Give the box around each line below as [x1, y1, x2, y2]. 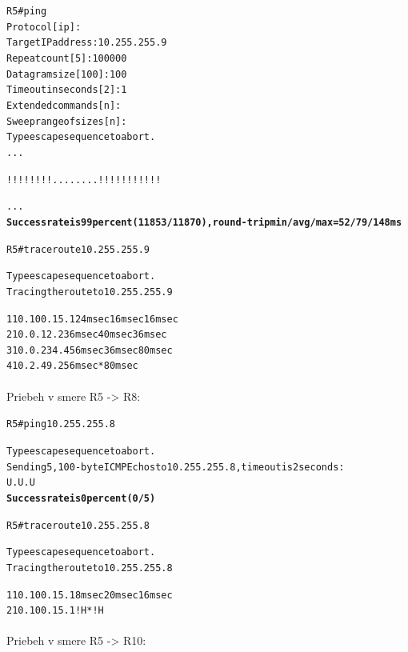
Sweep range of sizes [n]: [6, 115, 127, 127]
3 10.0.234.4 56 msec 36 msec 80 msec [6, 344, 173, 356]
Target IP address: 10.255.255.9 [6, 37, 167, 49]
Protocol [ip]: [6, 21, 82, 33]
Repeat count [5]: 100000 [6, 52, 127, 64]
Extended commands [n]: [6, 99, 122, 111]
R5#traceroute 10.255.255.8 [6, 519, 150, 531]
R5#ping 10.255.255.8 [6, 418, 116, 430]
